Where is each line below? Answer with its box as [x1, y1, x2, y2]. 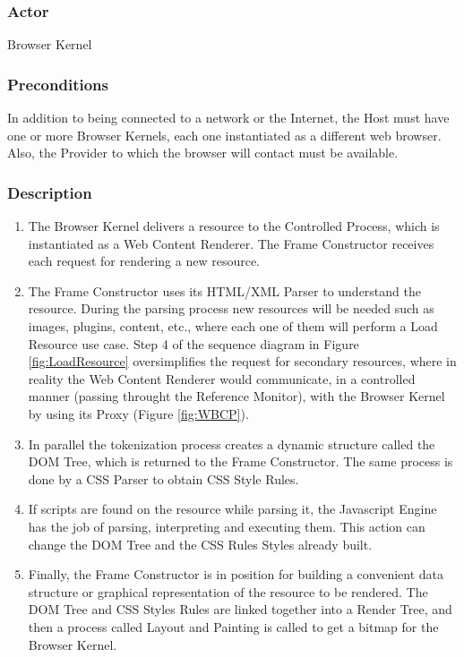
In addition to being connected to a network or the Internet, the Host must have [7, 108, 450, 127]
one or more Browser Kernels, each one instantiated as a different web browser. [7, 125, 442, 144]
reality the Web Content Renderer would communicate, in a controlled [28, 369, 416, 388]
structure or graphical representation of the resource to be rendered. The [28, 582, 428, 601]
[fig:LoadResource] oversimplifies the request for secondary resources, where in [28, 352, 457, 371]
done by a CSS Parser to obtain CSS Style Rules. [28, 469, 299, 488]
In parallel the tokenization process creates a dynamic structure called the [28, 434, 435, 453]
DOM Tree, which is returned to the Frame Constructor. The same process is [28, 452, 453, 471]
